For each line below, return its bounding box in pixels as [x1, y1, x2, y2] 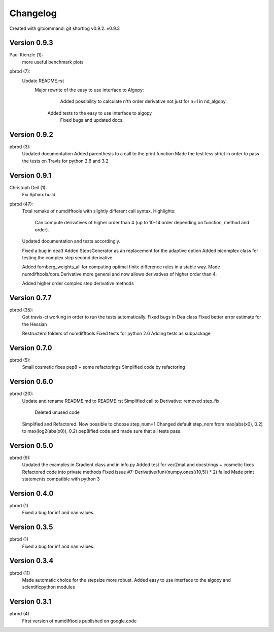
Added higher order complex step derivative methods [22, 280, 134, 287]
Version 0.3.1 [9, 598, 52, 606]
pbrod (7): [9, 68, 30, 75]
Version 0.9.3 [9, 39, 53, 47]
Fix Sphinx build [22, 192, 56, 198]
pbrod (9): [9, 454, 31, 461]
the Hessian [22, 321, 47, 327]
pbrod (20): [9, 391, 33, 397]
